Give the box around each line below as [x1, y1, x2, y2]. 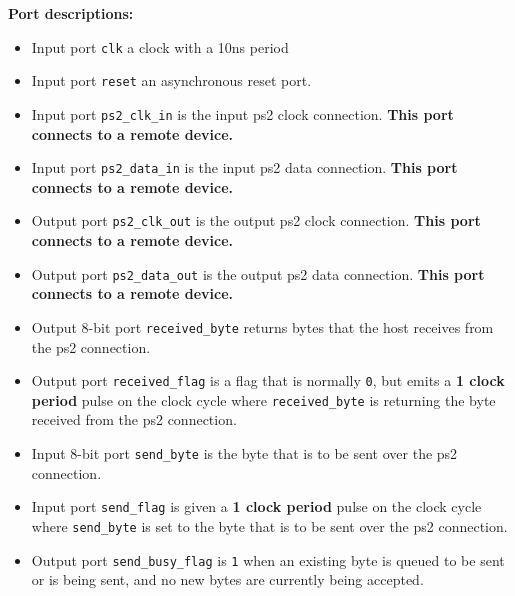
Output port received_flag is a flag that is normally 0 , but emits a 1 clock [31, 370, 505, 391]
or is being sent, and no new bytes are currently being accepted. [31, 569, 424, 590]
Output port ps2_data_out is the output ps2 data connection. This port [31, 263, 485, 284]
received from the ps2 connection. [31, 409, 237, 430]
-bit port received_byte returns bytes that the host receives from [88, 316, 494, 337]
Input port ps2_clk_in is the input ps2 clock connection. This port [31, 103, 454, 124]
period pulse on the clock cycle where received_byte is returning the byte [31, 389, 496, 410]
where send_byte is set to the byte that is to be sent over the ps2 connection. [31, 515, 508, 536]
